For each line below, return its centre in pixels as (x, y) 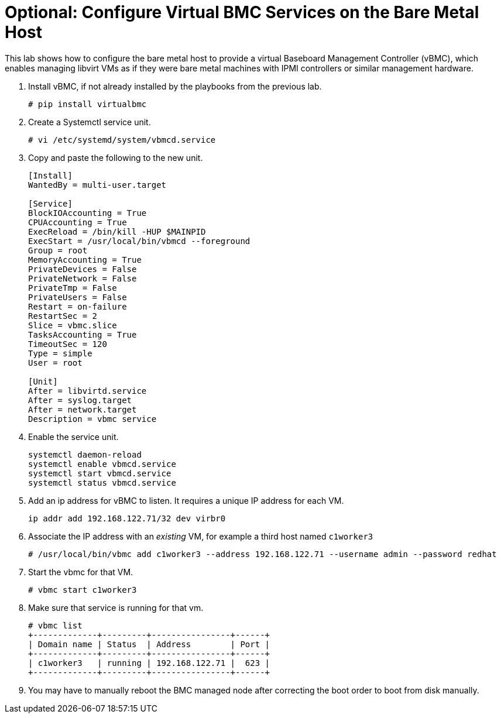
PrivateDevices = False (83, 269)
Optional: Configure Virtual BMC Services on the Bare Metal (242, 12)
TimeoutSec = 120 (68, 344)
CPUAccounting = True (78, 222)
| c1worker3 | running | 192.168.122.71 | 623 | (149, 663)
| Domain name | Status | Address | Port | (149, 644)
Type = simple (60, 353)
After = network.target (83, 409)
